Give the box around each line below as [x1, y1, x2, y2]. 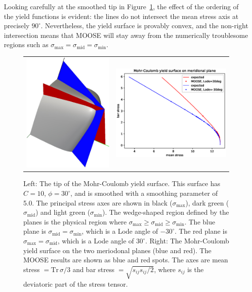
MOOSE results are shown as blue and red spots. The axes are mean [23, 255, 228, 265]
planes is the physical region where [23, 216, 127, 226]
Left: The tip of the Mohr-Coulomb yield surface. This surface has [23, 178, 220, 189]
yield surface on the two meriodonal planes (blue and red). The [23, 245, 212, 255]
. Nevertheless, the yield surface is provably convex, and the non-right [41, 20, 249, 31]
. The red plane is [174, 226, 227, 236]
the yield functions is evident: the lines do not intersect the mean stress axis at [4, 11, 238, 21]
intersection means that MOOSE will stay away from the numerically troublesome [4, 30, 248, 40]
